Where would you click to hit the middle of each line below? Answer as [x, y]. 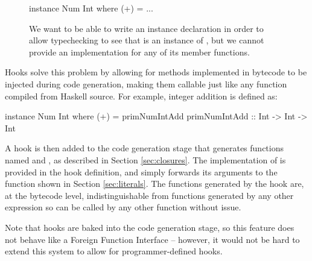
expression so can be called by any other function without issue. [123, 207]
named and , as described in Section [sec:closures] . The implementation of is [145, 159]
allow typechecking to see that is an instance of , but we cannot [147, 40]
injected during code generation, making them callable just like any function [146, 83]
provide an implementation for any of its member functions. [139, 52]
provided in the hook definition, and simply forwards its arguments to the [141, 171]
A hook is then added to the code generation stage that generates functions [144, 148]
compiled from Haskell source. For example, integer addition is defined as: [141, 96]
